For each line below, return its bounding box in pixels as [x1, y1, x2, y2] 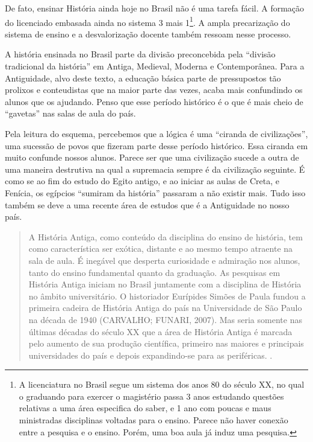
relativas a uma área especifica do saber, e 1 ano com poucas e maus [19, 402, 271, 414]
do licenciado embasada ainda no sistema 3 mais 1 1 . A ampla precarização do [5, 14, 290, 28]
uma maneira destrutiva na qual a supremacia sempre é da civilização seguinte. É [5, 162, 305, 175]
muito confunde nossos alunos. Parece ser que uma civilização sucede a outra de [5, 151, 299, 164]
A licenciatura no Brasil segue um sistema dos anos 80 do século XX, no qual [19, 378, 305, 391]
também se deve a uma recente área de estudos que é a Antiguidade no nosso [5, 198, 290, 211]
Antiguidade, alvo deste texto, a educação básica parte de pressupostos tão [5, 71, 281, 84]
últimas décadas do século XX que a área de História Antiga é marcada [28, 325, 293, 338]
